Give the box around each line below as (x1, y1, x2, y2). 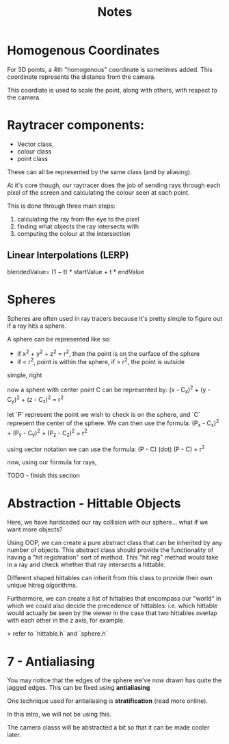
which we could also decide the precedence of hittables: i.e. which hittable (7, 601, 218, 610)
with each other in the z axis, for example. (7, 616, 125, 625)
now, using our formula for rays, (7, 458, 97, 466)
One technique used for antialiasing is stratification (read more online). (7, 697, 208, 705)
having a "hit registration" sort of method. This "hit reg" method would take (7, 553, 219, 562)
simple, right (7, 371, 42, 379)
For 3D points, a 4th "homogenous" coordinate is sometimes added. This (7, 65, 213, 73)
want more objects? (7, 525, 63, 533)
